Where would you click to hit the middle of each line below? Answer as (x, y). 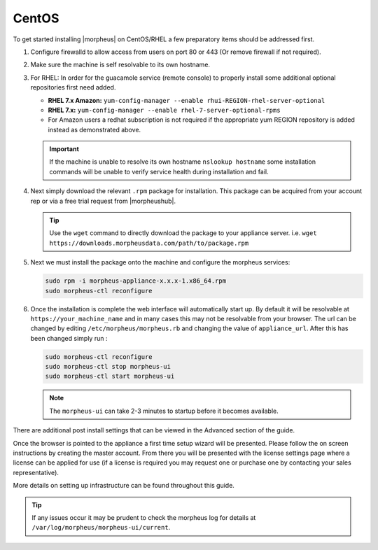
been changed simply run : (69, 338)
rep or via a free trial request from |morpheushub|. (103, 201)
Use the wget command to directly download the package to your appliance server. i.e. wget (183, 233)
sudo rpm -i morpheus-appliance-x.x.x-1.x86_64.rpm (136, 281)
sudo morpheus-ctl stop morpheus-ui (108, 367)
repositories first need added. (73, 87)
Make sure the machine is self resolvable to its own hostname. (120, 65)
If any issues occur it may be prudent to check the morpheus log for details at (144, 517)
